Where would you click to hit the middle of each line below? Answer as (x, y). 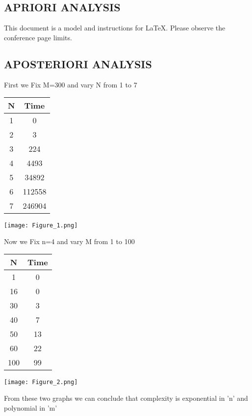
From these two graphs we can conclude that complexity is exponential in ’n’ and (126, 398)
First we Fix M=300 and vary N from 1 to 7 (71, 84)
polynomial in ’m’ (31, 407)
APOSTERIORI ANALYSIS (78, 64)
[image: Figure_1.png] (41, 226)
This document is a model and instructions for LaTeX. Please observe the (115, 28)
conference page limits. (38, 37)
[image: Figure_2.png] (41, 382)
